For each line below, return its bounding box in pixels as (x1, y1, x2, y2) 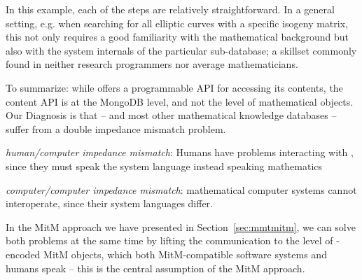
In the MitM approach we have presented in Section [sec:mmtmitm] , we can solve (6, 219, 356, 234)
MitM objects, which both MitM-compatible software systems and (43, 246, 327, 261)
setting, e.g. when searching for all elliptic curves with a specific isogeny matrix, (6, 15, 348, 30)
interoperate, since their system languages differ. (6, 196, 214, 211)
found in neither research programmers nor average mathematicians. (6, 57, 298, 71)
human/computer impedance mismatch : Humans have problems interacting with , (6, 145, 354, 160)
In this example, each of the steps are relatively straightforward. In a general (6, 2, 335, 16)
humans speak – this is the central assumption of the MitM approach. (6, 260, 305, 275)
